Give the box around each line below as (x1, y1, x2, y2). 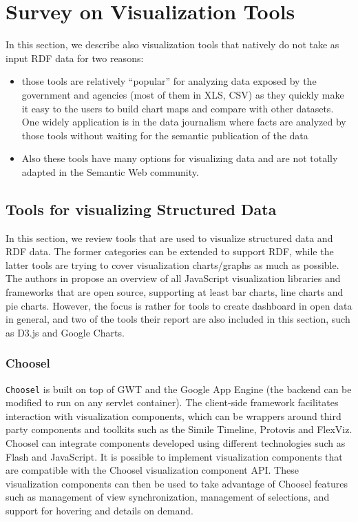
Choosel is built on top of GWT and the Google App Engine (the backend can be (6, 381, 352, 396)
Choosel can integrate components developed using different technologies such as (6, 436, 346, 450)
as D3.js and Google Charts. (6, 325, 125, 339)
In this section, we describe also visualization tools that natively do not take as (6, 37, 339, 52)
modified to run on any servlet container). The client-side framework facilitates (6, 395, 339, 410)
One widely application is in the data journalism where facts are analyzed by (21, 114, 346, 129)
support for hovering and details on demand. (6, 503, 193, 518)
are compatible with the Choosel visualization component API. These (6, 463, 299, 477)
